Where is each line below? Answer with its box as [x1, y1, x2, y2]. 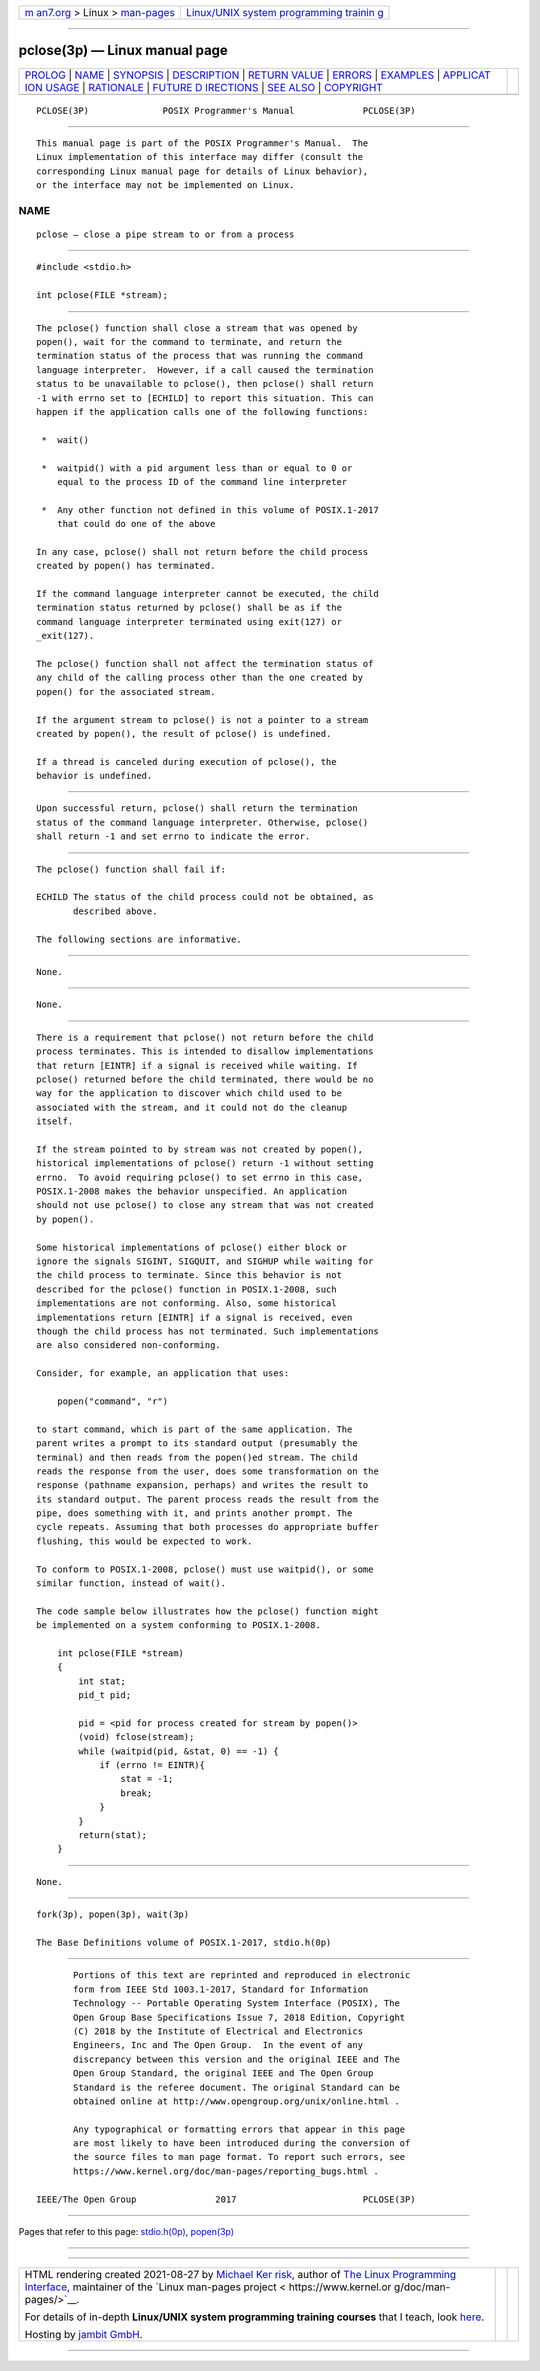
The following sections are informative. [36, 933, 242, 945]
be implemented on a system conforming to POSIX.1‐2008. [36, 1620, 322, 1631]
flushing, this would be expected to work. [36, 1535, 253, 1547]
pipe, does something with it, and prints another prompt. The [36, 1508, 353, 1519]
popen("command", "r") [56, 1395, 169, 1407]
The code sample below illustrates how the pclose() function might [36, 1605, 379, 1617]
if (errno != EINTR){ [99, 1760, 205, 1771]
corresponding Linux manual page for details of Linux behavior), [36, 165, 369, 177]
